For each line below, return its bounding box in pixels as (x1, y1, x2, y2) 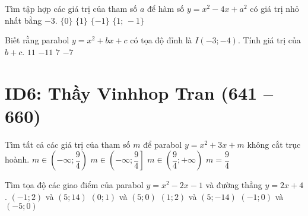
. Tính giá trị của (237, 34, 301, 46)
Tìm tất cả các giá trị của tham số (5, 138, 131, 150)
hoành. (5, 153, 30, 166)
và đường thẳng (205, 179, 262, 191)
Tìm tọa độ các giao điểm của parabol (5, 179, 144, 191)
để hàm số (147, 2, 185, 14)
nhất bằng (5, 14, 42, 26)
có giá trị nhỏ (250, 2, 299, 14)
